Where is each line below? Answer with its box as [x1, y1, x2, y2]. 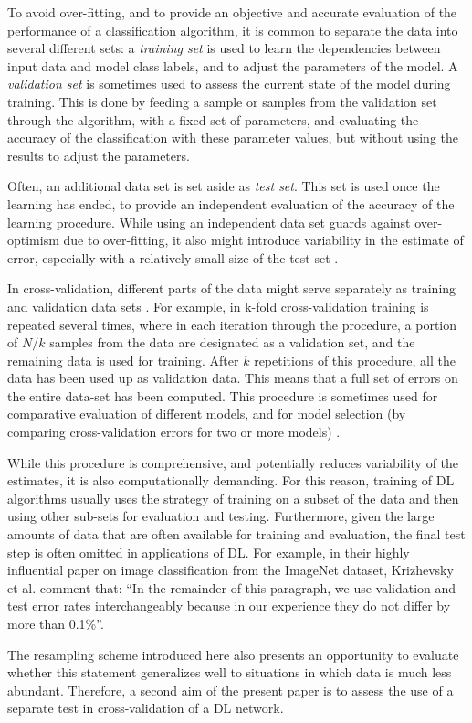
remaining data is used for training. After [7, 350, 239, 369]
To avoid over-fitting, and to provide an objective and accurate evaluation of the [7, 3, 457, 21]
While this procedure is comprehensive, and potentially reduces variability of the [7, 452, 459, 472]
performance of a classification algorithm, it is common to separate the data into [7, 20, 458, 39]
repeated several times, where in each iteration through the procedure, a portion [7, 314, 457, 334]
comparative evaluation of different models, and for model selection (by [7, 404, 406, 423]
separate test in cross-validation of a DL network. [7, 698, 284, 718]
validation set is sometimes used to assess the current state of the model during [7, 74, 451, 93]
